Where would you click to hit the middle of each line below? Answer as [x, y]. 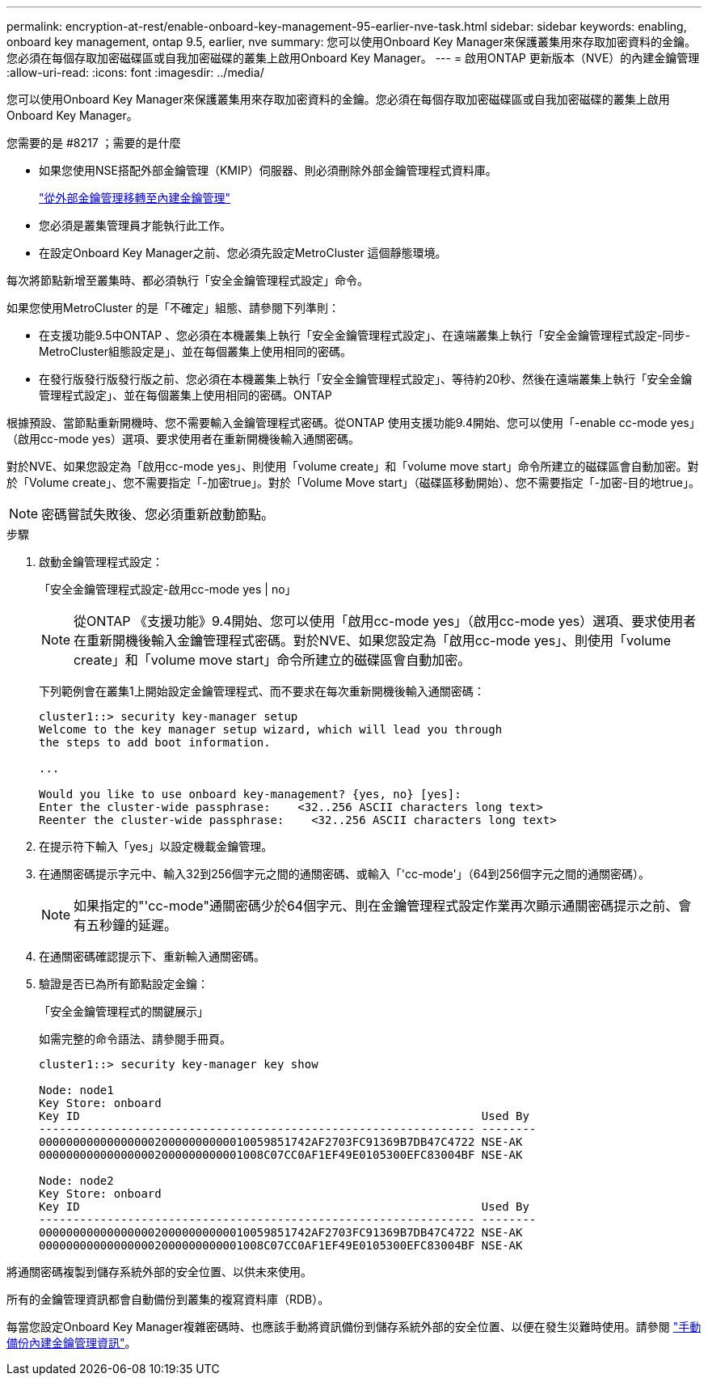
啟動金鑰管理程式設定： [101, 562]
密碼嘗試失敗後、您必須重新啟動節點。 [158, 514]
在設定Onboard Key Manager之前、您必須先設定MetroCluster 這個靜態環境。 [243, 253]
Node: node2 [76, 1181]
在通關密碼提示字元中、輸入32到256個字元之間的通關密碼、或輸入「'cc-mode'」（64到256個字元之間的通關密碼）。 [344, 874]
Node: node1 [76, 1090]
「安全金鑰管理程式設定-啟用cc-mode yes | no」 [168, 589]
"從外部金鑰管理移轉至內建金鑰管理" [135, 198]
